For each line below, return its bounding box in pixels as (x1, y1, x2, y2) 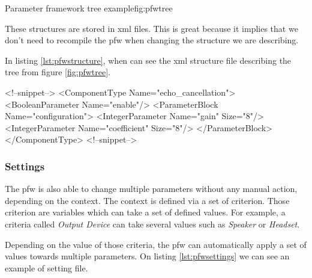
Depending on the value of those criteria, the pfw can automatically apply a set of (5, 238, 307, 250)
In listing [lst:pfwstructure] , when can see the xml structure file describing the (5, 54, 292, 66)
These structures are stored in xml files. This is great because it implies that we (5, 22, 298, 34)
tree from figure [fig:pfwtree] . (5, 66, 110, 78)
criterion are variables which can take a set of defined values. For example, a (5, 206, 286, 218)
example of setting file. (5, 261, 88, 274)
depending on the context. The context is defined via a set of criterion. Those (5, 194, 290, 206)
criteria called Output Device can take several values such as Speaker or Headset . (5, 217, 300, 230)
